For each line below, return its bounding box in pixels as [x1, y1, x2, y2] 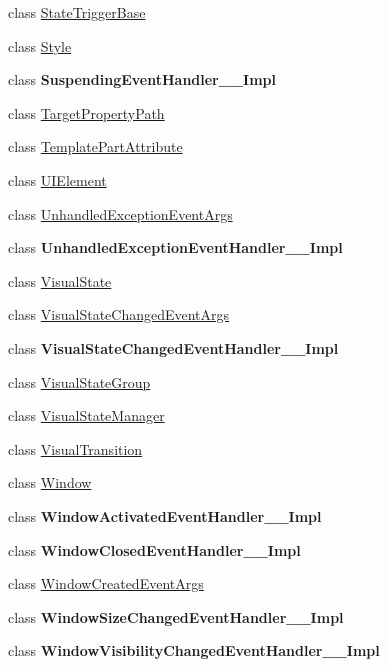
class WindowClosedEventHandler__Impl [8, 539, 301, 560]
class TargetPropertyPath [8, 102, 165, 123]
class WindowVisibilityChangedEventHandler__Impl [8, 640, 380, 661]
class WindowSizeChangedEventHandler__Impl [8, 606, 344, 627]
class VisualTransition [8, 438, 143, 459]
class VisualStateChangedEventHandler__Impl [8, 337, 339, 358]
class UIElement [8, 169, 107, 190]
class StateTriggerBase [8, 2, 146, 22]
